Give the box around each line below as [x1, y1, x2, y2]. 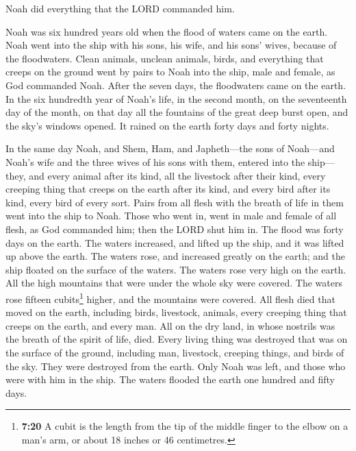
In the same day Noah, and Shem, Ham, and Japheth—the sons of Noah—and [5, 141, 335, 156]
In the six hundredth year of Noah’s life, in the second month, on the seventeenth [5, 91, 347, 106]
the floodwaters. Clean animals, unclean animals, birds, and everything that [5, 51, 324, 65]
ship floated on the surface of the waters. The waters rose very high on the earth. [5, 262, 346, 276]
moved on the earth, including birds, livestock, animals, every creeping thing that [5, 305, 347, 319]
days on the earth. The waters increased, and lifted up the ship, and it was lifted [5, 235, 344, 249]
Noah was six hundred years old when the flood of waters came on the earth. [5, 24, 328, 38]
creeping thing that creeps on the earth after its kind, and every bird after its [5, 182, 331, 196]
